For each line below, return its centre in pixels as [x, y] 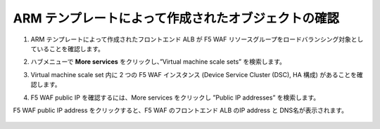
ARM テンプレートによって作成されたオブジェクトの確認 [176, 18]
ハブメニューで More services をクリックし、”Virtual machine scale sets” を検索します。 [158, 62]
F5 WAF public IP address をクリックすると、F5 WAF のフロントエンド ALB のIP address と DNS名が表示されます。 [180, 110]
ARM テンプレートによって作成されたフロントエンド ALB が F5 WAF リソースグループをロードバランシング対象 [191, 39]
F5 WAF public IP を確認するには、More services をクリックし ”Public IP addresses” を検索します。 [175, 97]
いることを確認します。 [70, 48]
